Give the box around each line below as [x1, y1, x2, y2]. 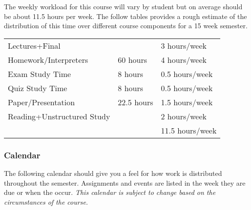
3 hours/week [161, 39, 207, 51]
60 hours [118, 54, 147, 65]
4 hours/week [161, 54, 207, 65]
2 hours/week [161, 110, 207, 122]
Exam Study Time [8, 68, 71, 79]
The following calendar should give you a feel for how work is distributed [4, 168, 222, 178]
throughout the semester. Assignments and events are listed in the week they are [4, 177, 246, 188]
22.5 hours [118, 96, 153, 108]
